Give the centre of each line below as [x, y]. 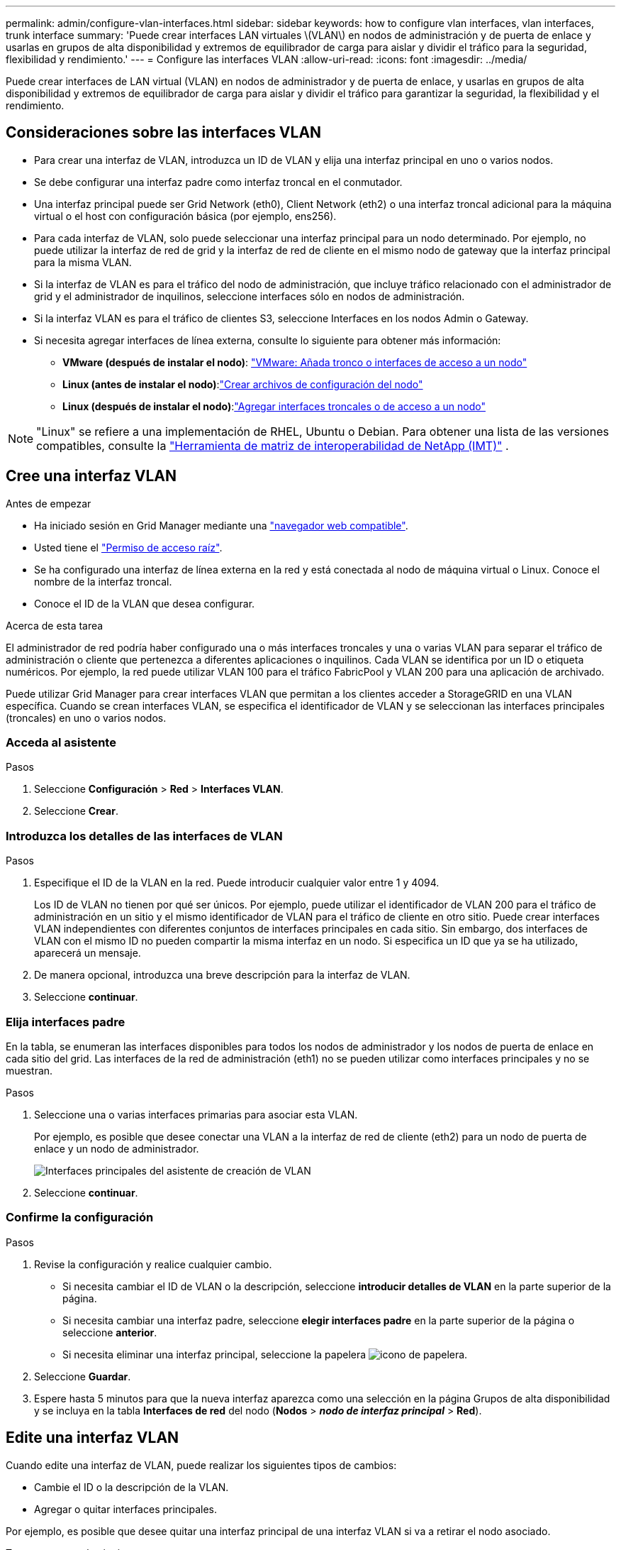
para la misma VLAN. [83, 262]
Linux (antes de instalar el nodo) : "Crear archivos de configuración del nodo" [243, 384]
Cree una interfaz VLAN [91, 476]
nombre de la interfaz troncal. [103, 581]
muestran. [29, 1070]
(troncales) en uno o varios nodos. [86, 718]
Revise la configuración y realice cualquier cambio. [153, 1264]
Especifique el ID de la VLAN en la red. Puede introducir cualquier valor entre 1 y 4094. [237, 883]
